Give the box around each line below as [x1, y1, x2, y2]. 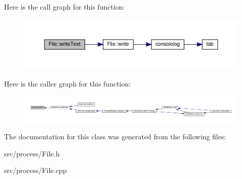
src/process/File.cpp [4, 165, 67, 175]
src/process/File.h [4, 148, 60, 158]
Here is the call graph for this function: [4, 2, 125, 12]
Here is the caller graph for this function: [4, 78, 131, 89]
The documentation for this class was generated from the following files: [4, 131, 226, 142]
